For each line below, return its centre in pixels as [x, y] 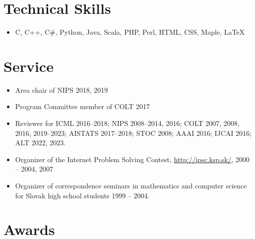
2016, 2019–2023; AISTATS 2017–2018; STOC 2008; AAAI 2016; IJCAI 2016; [133, 133]
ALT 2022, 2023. [40, 143]
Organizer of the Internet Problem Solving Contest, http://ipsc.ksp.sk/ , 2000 [132, 159]
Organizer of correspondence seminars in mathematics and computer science [131, 185]
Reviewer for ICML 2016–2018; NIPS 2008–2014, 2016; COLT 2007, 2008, [127, 123]
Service [29, 66]
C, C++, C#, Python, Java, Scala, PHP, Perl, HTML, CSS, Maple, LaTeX [130, 32]
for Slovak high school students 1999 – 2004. [82, 195]
